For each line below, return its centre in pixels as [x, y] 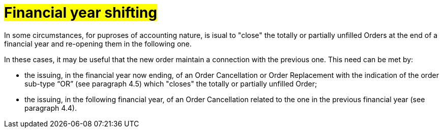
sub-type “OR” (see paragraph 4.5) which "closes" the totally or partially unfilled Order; [171, 83]
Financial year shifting [81, 13]
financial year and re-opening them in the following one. [98, 43]
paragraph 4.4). [51, 108]
